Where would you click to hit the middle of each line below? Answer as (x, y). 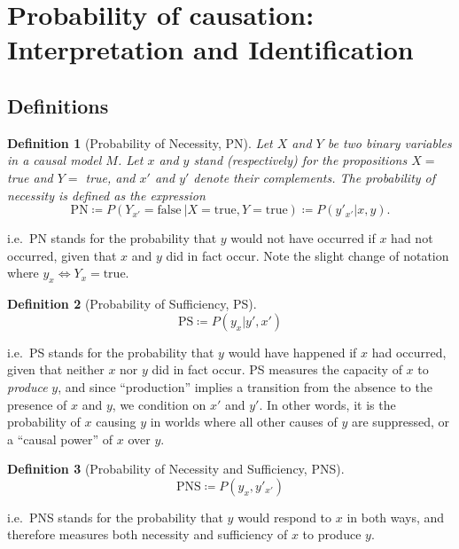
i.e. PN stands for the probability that (112, 238)
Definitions (58, 105)
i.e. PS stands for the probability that (111, 352)
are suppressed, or (400, 422)
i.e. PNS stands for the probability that (115, 517)
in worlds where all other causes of (244, 422)
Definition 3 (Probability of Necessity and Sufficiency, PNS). (176, 469)
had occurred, (409, 352)
